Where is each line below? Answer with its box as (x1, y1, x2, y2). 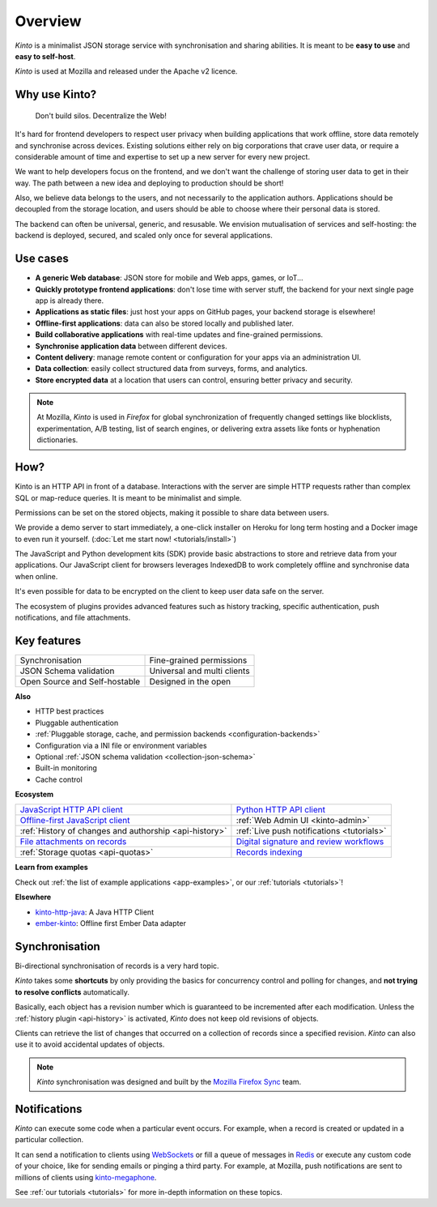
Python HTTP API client (235, 804, 325, 816)
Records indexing (235, 847, 303, 858)
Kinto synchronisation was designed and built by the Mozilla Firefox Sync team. (36, 1077, 302, 1087)
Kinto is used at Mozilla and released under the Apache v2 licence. (15, 66, 238, 76)
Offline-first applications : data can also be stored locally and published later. (35, 318, 295, 328)
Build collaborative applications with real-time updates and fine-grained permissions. (35, 330, 324, 339)
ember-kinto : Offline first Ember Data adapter (35, 919, 186, 928)
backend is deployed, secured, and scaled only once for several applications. (15, 231, 273, 241)
